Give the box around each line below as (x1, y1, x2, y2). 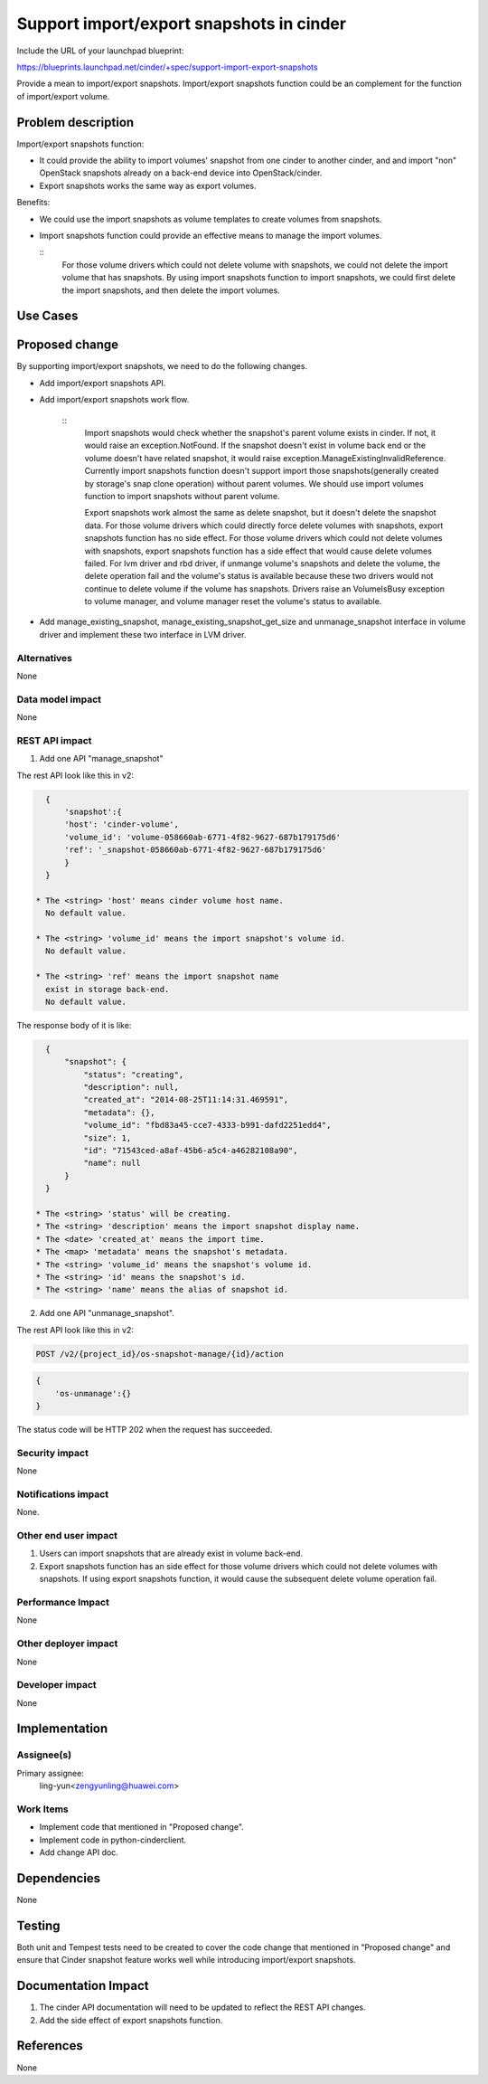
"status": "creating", (82, 1069, 184, 1080)
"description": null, (82, 1082, 180, 1093)
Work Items (16, 1803, 69, 1815)
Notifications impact (16, 1488, 108, 1501)
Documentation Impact (16, 1978, 149, 1994)
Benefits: (16, 197, 51, 208)
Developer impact (16, 1679, 97, 1691)
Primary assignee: (16, 1767, 85, 1778)
